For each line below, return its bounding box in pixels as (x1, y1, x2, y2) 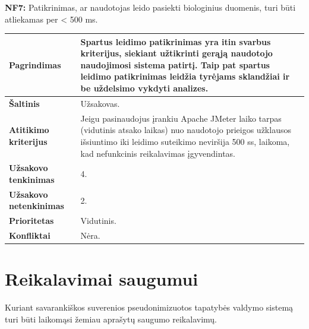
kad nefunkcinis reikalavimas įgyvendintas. (80, 147, 235, 159)
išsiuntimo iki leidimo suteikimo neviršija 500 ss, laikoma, (80, 135, 290, 147)
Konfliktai (9, 229, 51, 242)
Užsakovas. (80, 97, 120, 109)
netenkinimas (9, 200, 64, 212)
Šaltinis (9, 97, 40, 109)
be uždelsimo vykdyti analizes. (80, 82, 209, 94)
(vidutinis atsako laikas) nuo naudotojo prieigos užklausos (80, 124, 291, 136)
